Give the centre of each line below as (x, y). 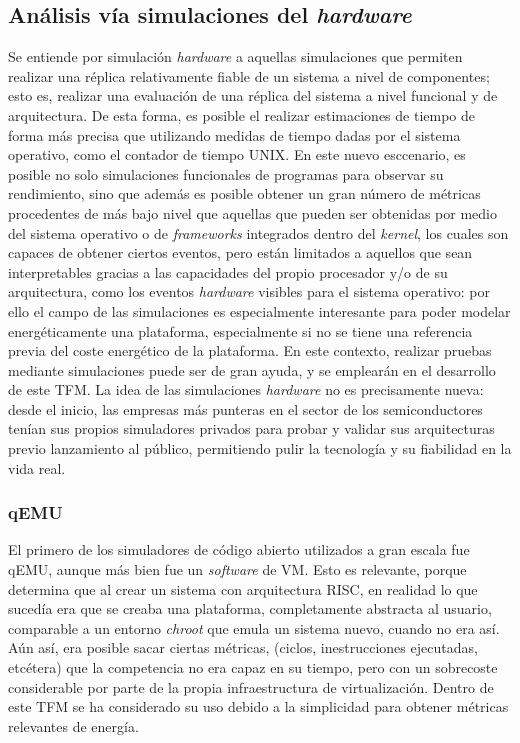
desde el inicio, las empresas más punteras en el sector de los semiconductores (245, 408)
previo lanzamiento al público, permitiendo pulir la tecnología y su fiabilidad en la (260, 448)
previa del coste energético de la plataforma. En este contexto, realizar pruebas (250, 350)
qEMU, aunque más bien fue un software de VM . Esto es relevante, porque (237, 569)
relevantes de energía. (73, 725)
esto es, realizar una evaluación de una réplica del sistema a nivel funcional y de (253, 95)
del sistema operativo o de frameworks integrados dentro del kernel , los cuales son (258, 232)
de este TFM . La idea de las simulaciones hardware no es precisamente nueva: (246, 389)
